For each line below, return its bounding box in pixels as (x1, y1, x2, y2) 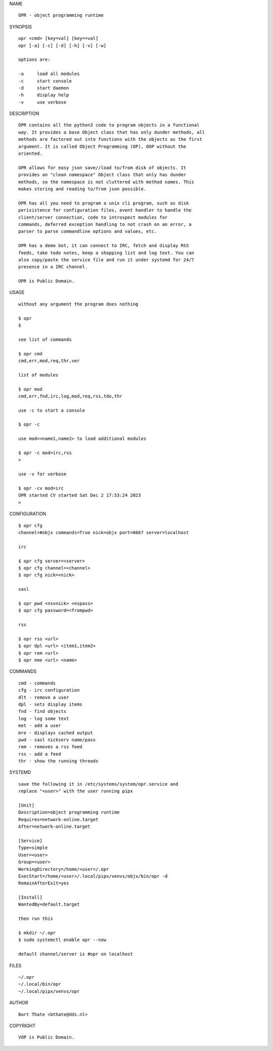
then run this (18, 916, 53, 921)
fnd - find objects (18, 709, 67, 714)
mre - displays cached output (18, 730, 94, 736)
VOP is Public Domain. (18, 1034, 75, 1040)
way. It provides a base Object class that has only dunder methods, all (18, 129, 205, 135)
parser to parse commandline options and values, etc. (18, 228, 157, 234)
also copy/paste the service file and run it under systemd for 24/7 (18, 257, 195, 263)
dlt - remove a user (18, 694, 69, 700)
